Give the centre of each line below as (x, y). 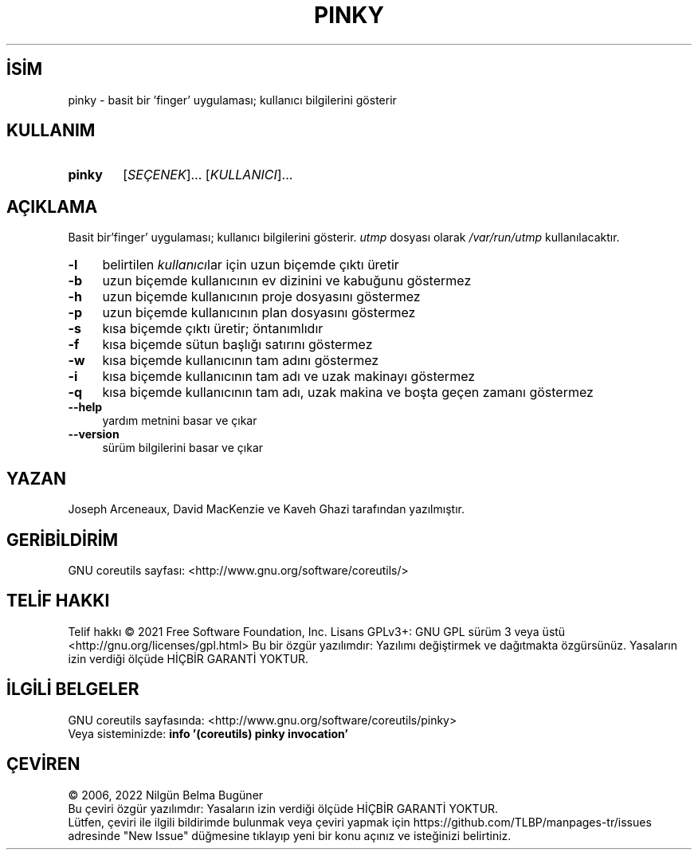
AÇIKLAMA (52, 206)
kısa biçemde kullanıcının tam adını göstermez (241, 361)
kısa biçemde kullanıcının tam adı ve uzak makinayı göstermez (289, 377)
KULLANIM (51, 131)
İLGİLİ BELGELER (73, 689)
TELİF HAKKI (58, 601)
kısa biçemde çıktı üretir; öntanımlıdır (213, 329)
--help (85, 407)
